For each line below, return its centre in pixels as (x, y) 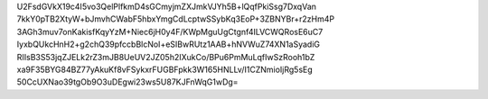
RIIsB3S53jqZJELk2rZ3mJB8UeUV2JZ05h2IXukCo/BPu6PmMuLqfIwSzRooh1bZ (166, 57)
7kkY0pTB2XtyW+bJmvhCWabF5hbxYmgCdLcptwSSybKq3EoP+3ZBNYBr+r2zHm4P (175, 19)
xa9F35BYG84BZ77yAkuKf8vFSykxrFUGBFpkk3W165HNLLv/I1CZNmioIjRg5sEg (165, 69)
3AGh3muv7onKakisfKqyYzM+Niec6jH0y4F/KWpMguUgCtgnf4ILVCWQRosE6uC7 (170, 31)
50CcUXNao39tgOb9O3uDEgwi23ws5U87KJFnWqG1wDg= (127, 82)
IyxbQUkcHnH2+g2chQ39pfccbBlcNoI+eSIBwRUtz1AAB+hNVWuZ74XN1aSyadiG (169, 44)
